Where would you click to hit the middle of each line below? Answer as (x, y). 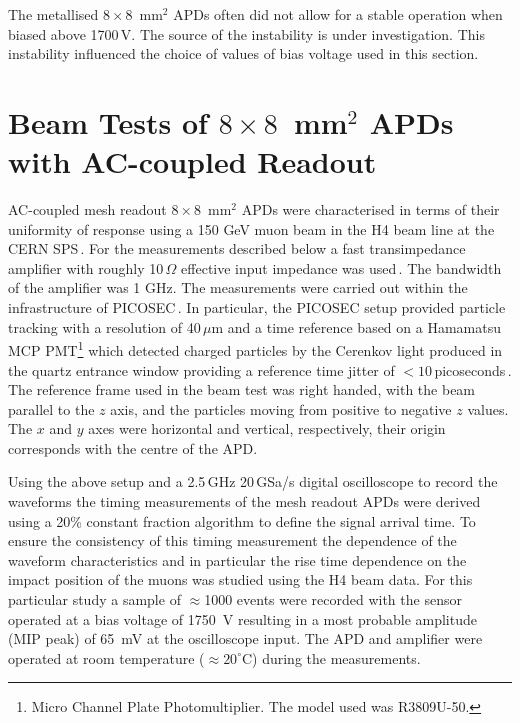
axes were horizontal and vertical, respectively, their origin (267, 428)
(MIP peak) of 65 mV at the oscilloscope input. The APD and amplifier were (245, 638)
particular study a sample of (94, 599)
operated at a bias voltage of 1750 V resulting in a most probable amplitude (242, 618)
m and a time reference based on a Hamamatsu (356, 326)
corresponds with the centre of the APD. (133, 447)
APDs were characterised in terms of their (370, 209)
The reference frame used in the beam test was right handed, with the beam (242, 389)
